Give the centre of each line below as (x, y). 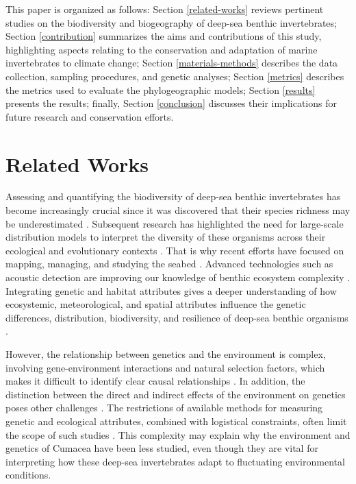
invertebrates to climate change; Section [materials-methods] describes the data (172, 63)
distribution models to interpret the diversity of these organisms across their (166, 237)
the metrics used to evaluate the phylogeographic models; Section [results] (161, 89)
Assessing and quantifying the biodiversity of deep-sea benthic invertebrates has (173, 196)
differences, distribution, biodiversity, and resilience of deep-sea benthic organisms (177, 317)
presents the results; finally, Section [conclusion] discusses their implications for (171, 103)
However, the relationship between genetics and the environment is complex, (166, 354)
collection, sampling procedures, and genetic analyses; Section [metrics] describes (175, 76)
